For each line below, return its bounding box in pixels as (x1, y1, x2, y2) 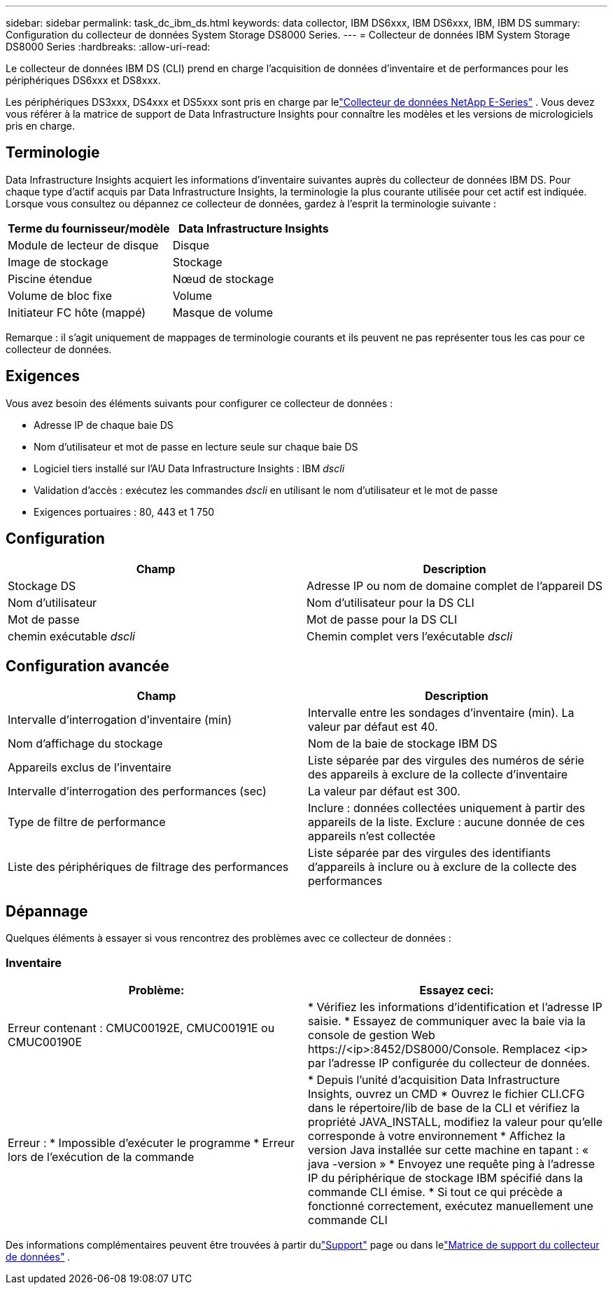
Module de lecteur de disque (8, 238, 159, 252)
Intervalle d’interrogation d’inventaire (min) (8, 713, 232, 727)
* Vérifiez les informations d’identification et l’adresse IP (308, 999, 603, 1014)
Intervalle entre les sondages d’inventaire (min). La (308, 706, 575, 720)
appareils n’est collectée (308, 829, 436, 844)
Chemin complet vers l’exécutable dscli (306, 629, 513, 643)
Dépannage (6, 902, 88, 920)
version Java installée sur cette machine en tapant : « (308, 1142, 589, 1157)
